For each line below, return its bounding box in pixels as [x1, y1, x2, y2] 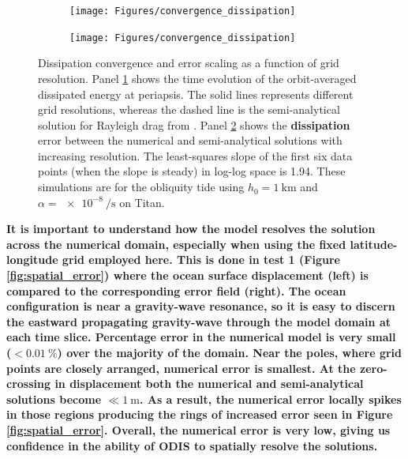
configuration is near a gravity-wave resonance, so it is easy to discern [6, 298, 395, 314]
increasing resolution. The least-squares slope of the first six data [38, 147, 353, 164]
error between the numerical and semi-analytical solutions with [38, 132, 342, 149]
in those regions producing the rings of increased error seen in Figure [6, 406, 393, 423]
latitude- [350, 235, 398, 252]
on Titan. [119, 194, 165, 210]
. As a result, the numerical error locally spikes [139, 390, 402, 407]
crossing [6, 375, 51, 392]
